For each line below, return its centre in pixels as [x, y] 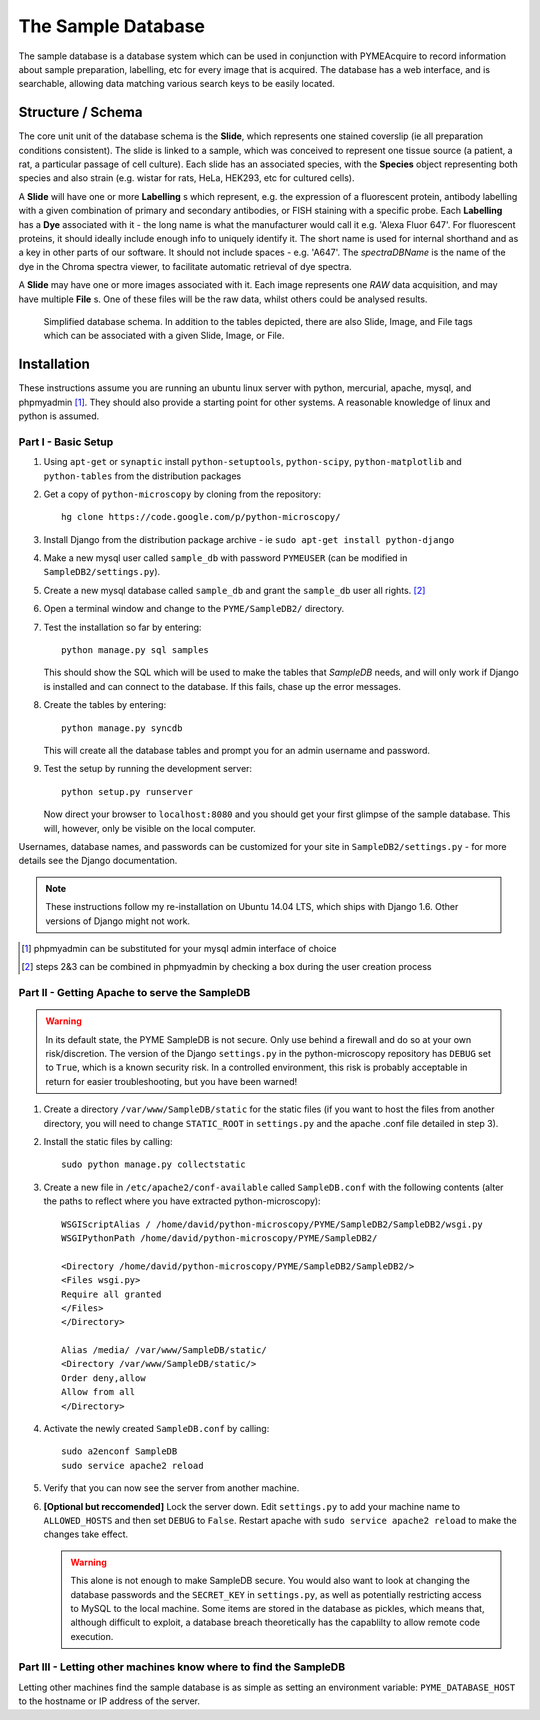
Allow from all [98, 1392]
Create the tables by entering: [105, 705]
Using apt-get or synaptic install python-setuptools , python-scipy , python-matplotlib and [252, 462]
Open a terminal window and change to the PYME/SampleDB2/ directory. [194, 609]
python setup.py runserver [127, 791]
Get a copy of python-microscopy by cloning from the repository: [182, 494]
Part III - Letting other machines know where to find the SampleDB [181, 1667]
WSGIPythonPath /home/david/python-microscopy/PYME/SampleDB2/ [219, 1238]
